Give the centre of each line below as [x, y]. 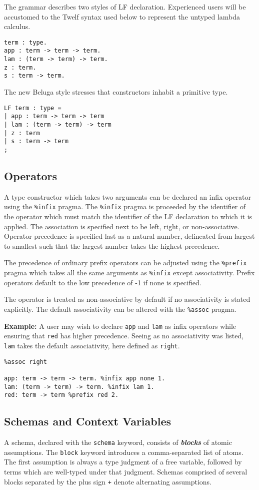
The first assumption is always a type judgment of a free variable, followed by [123, 462]
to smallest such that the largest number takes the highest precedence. [112, 246]
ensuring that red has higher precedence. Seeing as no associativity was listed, [124, 336]
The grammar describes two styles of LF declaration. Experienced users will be [125, 7]
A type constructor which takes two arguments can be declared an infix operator [127, 196]
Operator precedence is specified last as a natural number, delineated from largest [129, 236]
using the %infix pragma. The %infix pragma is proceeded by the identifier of [125, 206]
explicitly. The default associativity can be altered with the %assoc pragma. [120, 309]
